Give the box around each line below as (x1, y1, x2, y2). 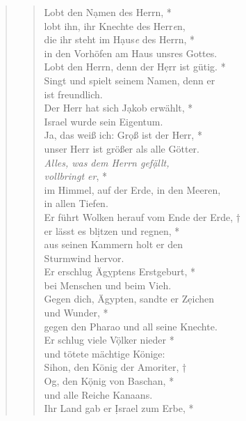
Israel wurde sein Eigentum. (44, 114, 163, 128)
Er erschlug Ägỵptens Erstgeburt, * (44, 264, 195, 279)
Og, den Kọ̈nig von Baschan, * (44, 374, 174, 388)
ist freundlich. (44, 86, 103, 101)
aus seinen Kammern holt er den (44, 237, 183, 252)
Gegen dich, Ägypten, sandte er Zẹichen (44, 291, 215, 306)
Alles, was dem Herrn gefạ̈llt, (44, 155, 170, 169)
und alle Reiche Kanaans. (44, 387, 153, 401)
